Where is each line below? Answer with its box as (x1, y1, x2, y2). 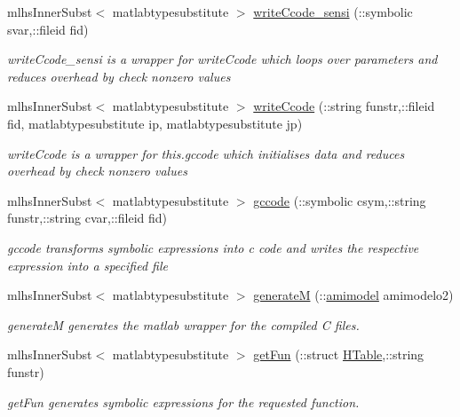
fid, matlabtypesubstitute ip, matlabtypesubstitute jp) (7, 114, 303, 132)
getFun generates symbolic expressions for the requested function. (7, 392, 360, 411)
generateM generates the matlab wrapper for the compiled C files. (7, 315, 360, 334)
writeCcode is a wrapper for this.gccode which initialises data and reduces (7, 144, 405, 162)
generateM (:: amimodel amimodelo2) (253, 286, 454, 304)
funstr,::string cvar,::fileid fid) (7, 208, 167, 227)
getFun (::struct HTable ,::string (253, 345, 424, 364)
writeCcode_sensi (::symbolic (253, 3, 413, 20)
